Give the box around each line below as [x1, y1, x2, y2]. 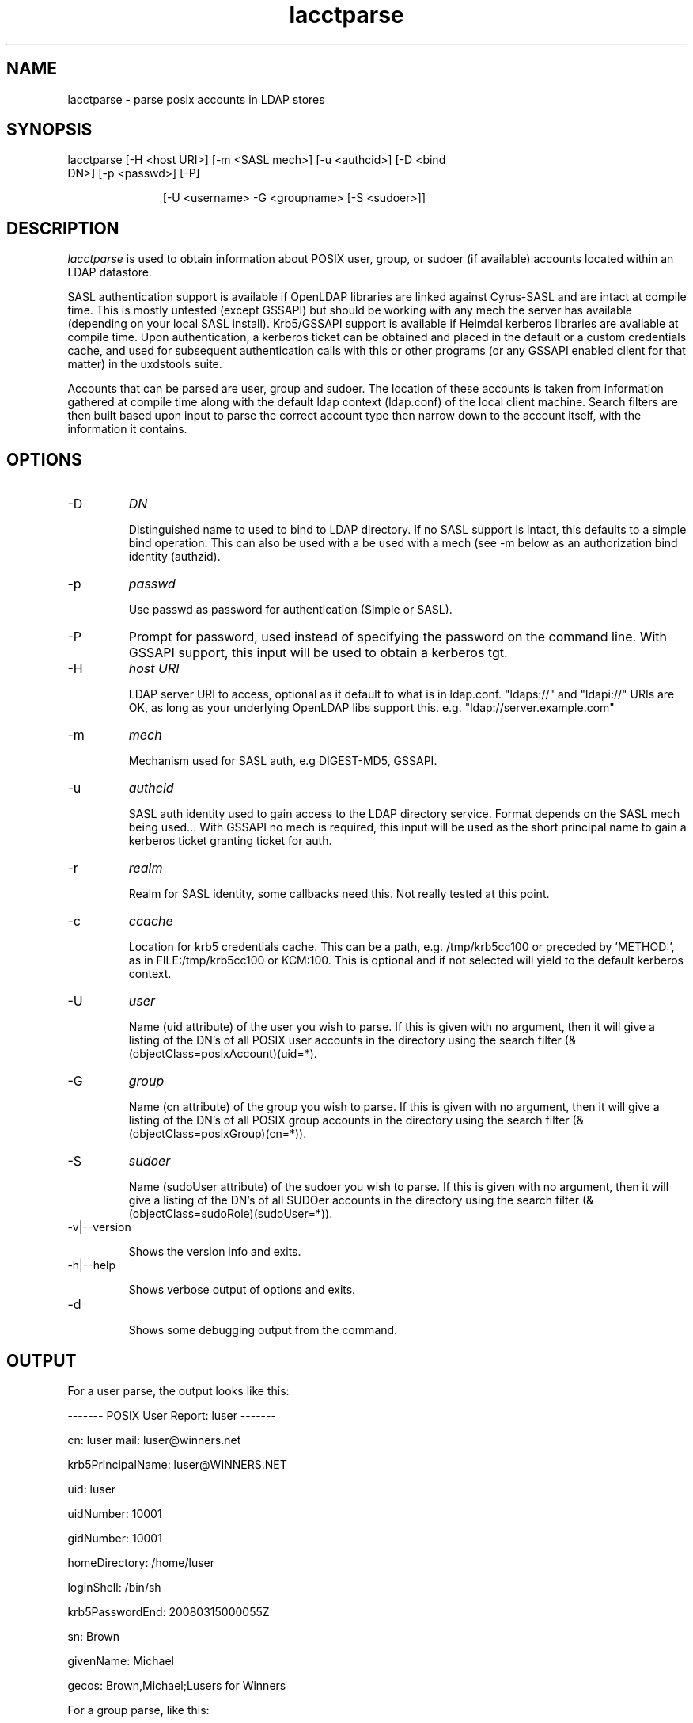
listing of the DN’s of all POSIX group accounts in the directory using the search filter [128, 1113, 570, 1128]
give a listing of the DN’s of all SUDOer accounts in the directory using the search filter [128, 1193, 579, 1208]
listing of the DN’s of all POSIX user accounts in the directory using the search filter [128, 1033, 562, 1048]
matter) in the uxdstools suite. [67, 357, 222, 371]
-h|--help [67, 1258, 116, 1272]
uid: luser [67, 1481, 116, 1496]
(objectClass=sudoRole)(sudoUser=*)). [128, 1207, 333, 1221]
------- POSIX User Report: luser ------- [67, 1408, 276, 1422]
